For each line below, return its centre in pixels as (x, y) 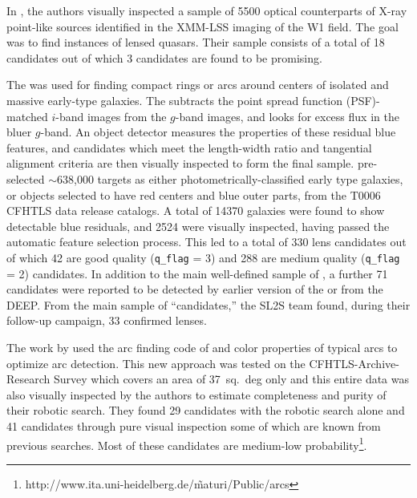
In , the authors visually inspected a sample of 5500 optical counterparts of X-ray (207, 10)
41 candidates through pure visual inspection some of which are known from (194, 425)
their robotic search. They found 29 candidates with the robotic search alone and (206, 410)
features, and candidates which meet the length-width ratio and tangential (189, 147)
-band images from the (111, 116)
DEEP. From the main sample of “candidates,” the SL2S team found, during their (208, 304)
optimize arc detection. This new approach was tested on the (156, 363)
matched (27, 116)
